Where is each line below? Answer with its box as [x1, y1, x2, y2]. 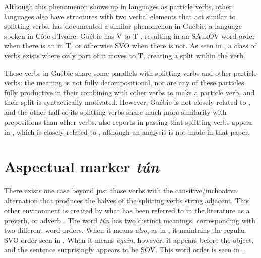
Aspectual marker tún [4, 156, 159, 177]
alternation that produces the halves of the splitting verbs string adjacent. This [4, 195, 249, 206]
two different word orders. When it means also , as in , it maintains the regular [4, 225, 246, 235]
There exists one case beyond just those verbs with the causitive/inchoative [4, 185, 237, 196]
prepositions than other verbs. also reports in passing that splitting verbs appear [4, 116, 253, 127]
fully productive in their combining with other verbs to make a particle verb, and [4, 87, 255, 97]
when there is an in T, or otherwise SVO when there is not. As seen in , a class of [4, 40, 256, 51]
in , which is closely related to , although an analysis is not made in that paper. [4, 126, 250, 137]
